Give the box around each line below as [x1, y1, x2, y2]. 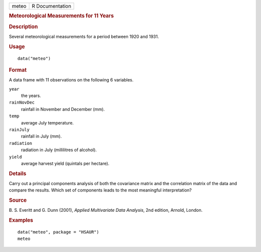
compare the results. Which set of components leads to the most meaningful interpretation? [9, 187, 192, 193]
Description [9, 23, 38, 30]
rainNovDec [9, 100, 35, 105]
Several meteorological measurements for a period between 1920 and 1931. [9, 33, 159, 39]
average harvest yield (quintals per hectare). [21, 160, 110, 166]
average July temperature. [21, 120, 74, 126]
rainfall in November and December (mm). [21, 106, 105, 112]
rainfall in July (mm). [21, 133, 62, 139]
